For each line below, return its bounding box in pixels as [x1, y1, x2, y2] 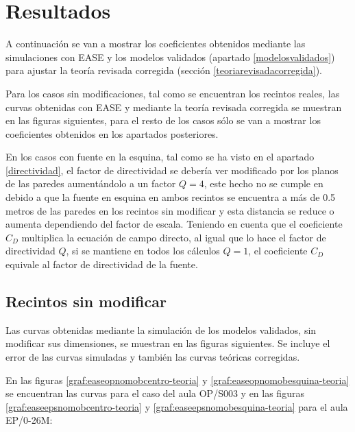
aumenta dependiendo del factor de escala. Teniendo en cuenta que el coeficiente [5, 217, 343, 231]
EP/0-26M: [5, 413, 53, 427]
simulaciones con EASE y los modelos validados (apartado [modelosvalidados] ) [5, 49, 335, 64]
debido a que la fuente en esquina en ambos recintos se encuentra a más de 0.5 [5, 190, 336, 204]
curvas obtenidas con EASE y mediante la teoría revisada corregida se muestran [5, 99, 342, 114]
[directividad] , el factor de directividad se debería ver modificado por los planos [5, 163, 339, 177]
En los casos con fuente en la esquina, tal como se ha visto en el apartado [5, 149, 315, 164]
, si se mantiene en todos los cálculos [66, 243, 220, 258]
